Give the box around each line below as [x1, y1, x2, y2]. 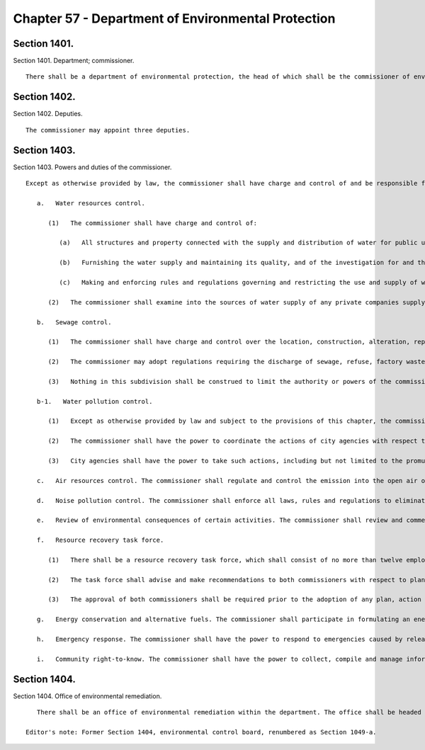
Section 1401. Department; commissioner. [13, 57, 135, 65]
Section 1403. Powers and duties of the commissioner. [13, 163, 172, 171]
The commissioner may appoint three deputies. [25, 126, 191, 134]
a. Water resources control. [36, 199, 145, 207]
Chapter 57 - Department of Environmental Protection [13, 11, 336, 26]
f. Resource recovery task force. [36, 536, 164, 545]
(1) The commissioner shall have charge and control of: [47, 219, 258, 227]
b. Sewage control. [36, 318, 112, 326]
